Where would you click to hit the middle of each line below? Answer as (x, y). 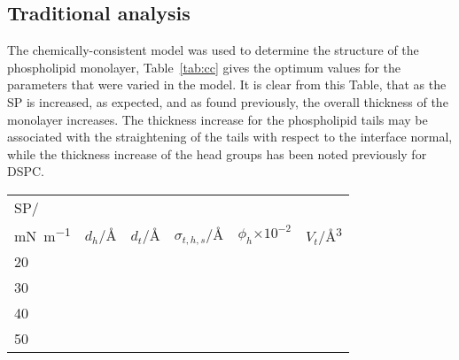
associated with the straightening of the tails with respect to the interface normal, (230, 137)
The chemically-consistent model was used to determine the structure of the (213, 50)
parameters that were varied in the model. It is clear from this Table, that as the (227, 84)
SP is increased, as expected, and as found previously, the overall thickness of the (228, 101)
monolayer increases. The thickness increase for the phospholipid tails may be (218, 119)
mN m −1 (43, 234)
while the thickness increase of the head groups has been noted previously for (217, 153)
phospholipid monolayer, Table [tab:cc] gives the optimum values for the (204, 67)
